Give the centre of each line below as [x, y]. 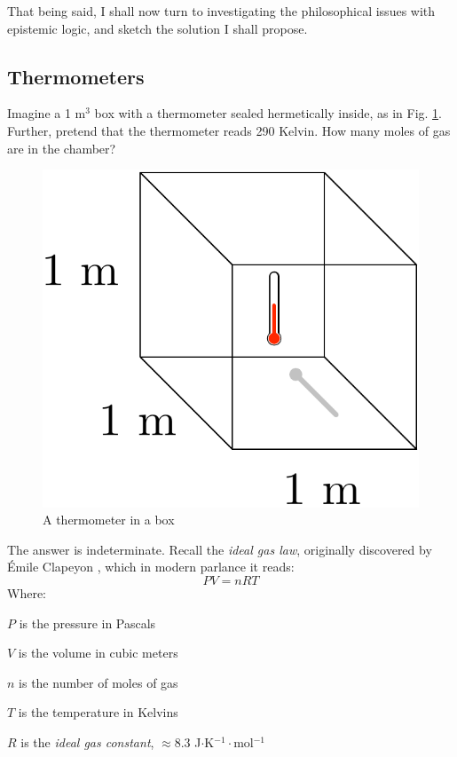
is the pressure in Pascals [87, 623]
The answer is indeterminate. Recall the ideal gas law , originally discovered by [220, 549]
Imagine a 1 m [47, 113]
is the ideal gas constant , [87, 741]
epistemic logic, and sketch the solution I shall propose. [158, 28]
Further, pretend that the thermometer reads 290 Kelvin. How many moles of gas [229, 130]
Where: [27, 592]
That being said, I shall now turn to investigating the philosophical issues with [221, 11]
